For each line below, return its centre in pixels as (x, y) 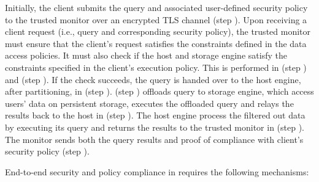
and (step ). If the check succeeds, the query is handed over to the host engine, (153, 79)
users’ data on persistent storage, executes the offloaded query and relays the (149, 103)
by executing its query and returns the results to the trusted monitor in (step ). (155, 127)
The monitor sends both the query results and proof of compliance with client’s (154, 139)
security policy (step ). (47, 151)
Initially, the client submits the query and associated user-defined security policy (156, 7)
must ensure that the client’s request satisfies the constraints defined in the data (156, 43)
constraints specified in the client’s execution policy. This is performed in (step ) (156, 67)
